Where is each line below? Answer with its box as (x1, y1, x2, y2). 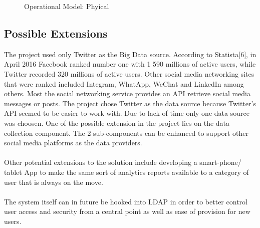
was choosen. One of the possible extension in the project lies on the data (4, 117, 230, 128)
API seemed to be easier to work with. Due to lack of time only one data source (4, 108, 249, 118)
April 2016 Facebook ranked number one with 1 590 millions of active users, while (4, 59, 256, 69)
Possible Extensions (4, 25, 108, 41)
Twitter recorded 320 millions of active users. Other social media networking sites (4, 68, 254, 79)
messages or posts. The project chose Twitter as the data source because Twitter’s (4, 98, 256, 108)
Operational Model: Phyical (24, 1, 109, 11)
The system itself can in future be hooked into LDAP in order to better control (4, 196, 247, 206)
